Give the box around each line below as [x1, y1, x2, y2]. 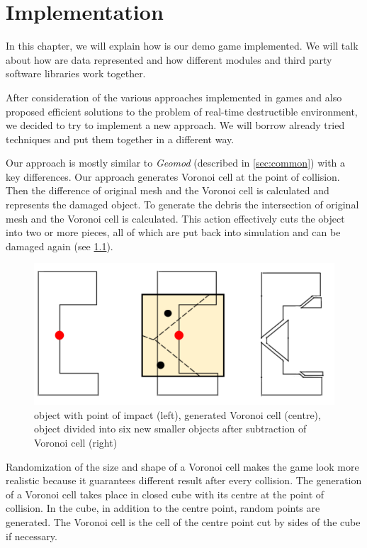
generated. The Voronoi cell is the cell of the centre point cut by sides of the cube [6, 514, 361, 529]
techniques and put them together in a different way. [6, 131, 235, 146]
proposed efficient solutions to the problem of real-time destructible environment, [6, 104, 358, 118]
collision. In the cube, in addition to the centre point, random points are [6, 501, 320, 515]
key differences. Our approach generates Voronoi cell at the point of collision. [6, 169, 340, 184]
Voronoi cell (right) [34, 435, 118, 449]
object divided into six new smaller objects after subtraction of [34, 421, 307, 436]
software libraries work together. [6, 66, 146, 81]
